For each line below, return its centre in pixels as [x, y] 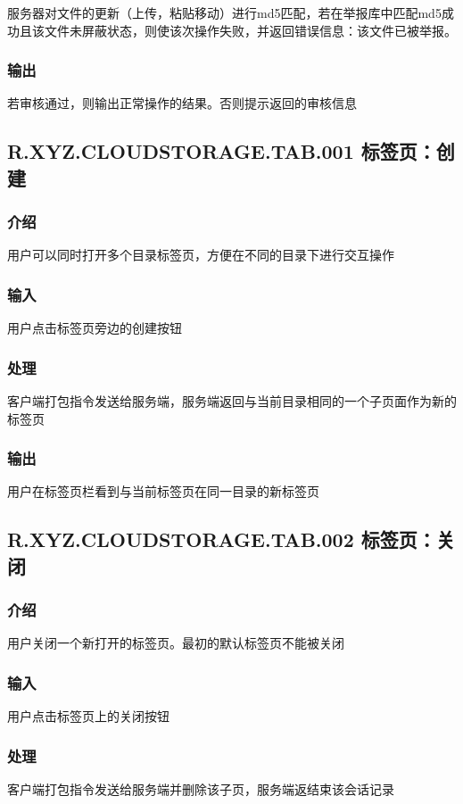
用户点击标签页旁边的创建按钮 [95, 328]
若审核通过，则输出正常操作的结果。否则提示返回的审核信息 [182, 103]
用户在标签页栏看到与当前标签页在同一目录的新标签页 [163, 491]
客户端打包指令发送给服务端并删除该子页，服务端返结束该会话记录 [201, 789]
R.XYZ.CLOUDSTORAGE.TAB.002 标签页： [222, 539]
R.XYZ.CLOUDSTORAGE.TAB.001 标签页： [222, 151]
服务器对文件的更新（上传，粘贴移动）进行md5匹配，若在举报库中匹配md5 [224, 12]
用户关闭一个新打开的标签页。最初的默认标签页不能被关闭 [176, 643]
